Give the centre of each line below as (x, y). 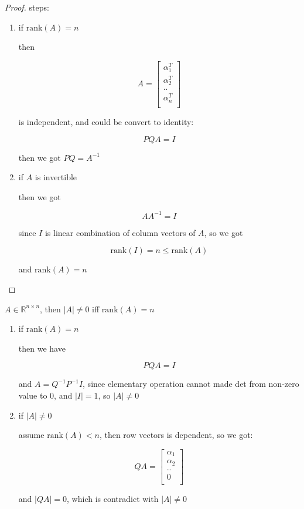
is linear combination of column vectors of (120, 232)
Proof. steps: (27, 7)
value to (33, 395)
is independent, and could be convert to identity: (106, 121)
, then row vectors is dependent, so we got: (176, 435)
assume (31, 435)
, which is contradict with (113, 498)
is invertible (56, 177)
